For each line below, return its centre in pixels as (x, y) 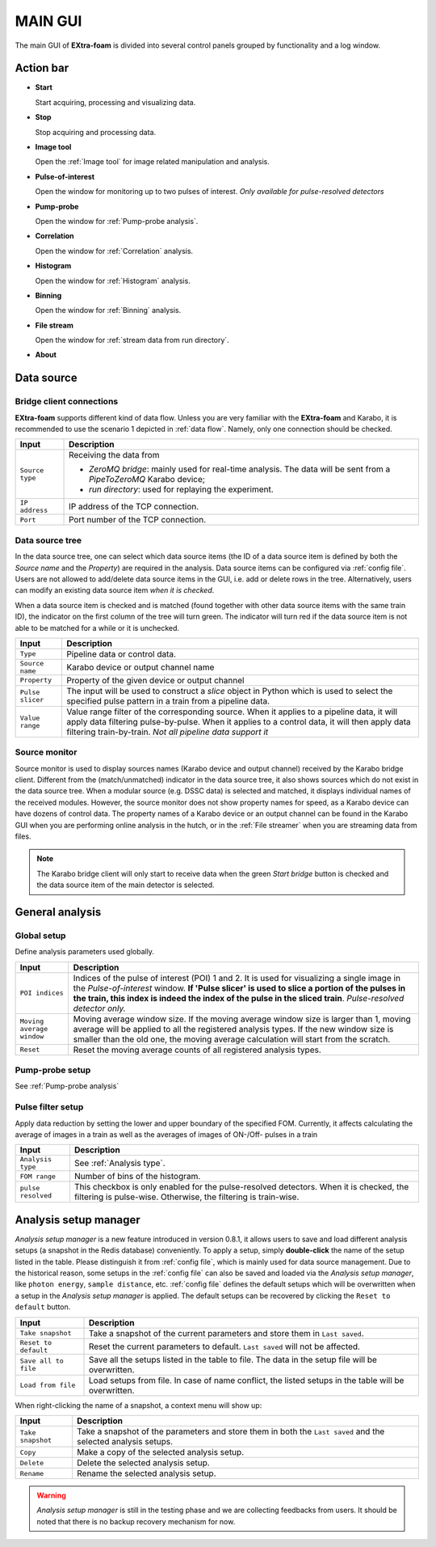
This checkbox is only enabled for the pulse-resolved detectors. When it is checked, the (241, 1187)
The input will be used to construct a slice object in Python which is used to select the (229, 691)
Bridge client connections (67, 402)
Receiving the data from (114, 455)
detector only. (99, 1008)
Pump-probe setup (53, 1070)
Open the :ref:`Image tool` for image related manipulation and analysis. (152, 162)
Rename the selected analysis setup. (147, 1473)
